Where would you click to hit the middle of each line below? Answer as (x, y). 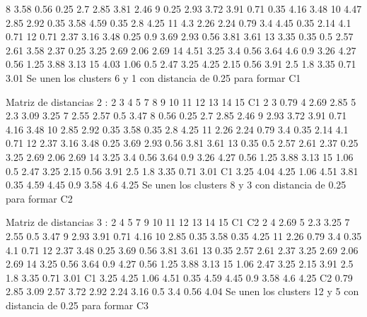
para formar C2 (39, 198)
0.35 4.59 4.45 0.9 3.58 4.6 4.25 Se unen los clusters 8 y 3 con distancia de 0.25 (176, 185)
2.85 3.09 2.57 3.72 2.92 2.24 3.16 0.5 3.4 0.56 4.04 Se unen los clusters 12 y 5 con (182, 291)
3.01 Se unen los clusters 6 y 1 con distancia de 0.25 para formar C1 (153, 77)
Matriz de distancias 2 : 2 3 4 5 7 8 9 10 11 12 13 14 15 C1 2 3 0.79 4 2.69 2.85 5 (181, 101)
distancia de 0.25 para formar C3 (77, 305)
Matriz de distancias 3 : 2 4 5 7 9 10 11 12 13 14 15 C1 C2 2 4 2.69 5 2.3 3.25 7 (178, 222)
